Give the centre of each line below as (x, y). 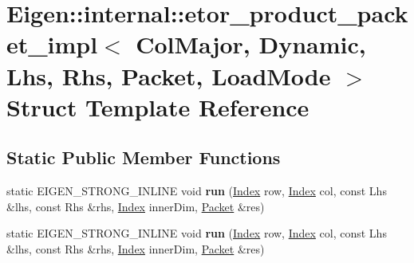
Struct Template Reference (158, 106)
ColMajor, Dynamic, (251, 44)
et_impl (52, 44)
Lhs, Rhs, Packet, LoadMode (169, 75)
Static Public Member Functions (144, 157)
